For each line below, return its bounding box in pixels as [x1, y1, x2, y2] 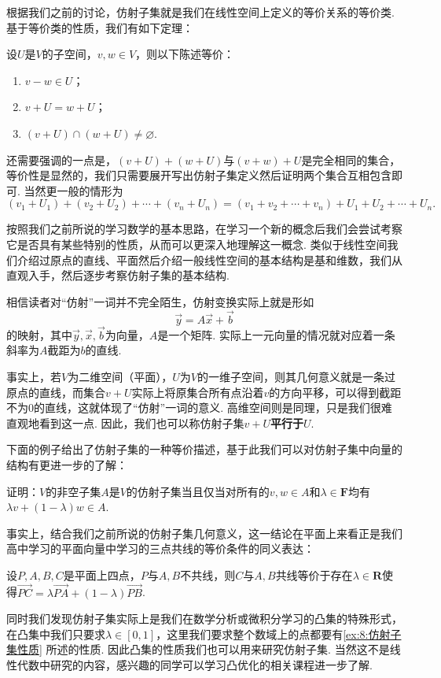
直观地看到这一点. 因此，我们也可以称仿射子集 [6, 414, 244, 431]
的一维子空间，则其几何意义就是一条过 [197, 368, 395, 384]
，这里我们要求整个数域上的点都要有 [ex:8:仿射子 [156, 625, 402, 642]
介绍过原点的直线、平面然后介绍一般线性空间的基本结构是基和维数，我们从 [17, 251, 402, 268]
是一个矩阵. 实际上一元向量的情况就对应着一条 [157, 326, 395, 343]
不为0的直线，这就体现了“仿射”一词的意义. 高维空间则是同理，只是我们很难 [6, 399, 392, 416]
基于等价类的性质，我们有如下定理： [6, 19, 193, 35]
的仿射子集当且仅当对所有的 [126, 483, 270, 499]
